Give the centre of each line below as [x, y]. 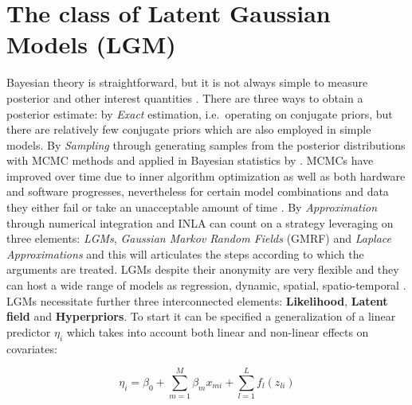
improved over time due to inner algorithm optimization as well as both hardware [206, 175]
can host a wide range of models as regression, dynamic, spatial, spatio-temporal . [206, 285]
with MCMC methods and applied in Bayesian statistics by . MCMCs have [190, 160]
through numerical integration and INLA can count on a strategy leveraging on [200, 222]
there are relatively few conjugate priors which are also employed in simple [189, 129]
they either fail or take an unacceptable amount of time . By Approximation [192, 207]
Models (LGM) [91, 44]
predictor [29, 331]
